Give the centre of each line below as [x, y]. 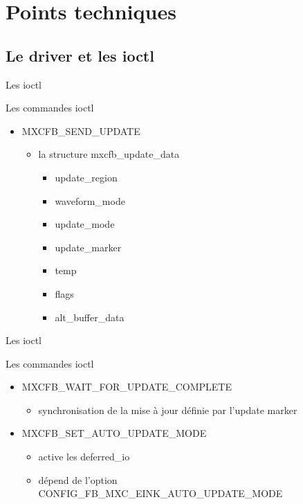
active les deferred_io [84, 457]
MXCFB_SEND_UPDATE [81, 130]
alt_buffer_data [90, 317]
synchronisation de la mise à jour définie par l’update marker [168, 409]
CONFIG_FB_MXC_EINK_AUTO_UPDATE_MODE [160, 493]
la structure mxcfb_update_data [109, 154]
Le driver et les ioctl [80, 55]
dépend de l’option [78, 479]
